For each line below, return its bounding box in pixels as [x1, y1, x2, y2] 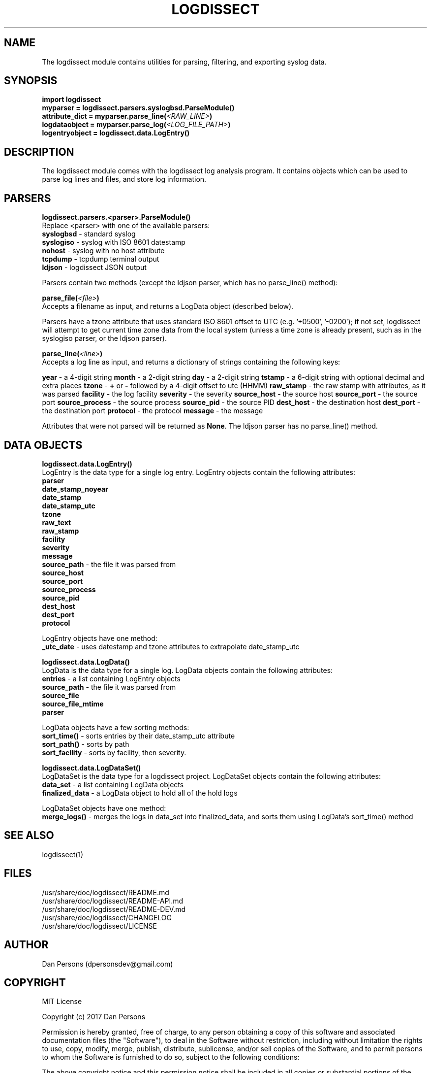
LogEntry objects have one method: [42, 634, 157, 642]
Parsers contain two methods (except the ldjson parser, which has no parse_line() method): [42, 278, 338, 287]
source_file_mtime [42, 699, 104, 708]
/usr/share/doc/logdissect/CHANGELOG [42, 913, 172, 922]
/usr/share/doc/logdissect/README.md [42, 888, 169, 897]
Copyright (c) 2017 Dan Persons [42, 1012, 146, 1021]
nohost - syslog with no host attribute [42, 246, 165, 255]
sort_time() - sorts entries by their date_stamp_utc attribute [42, 731, 235, 740]
